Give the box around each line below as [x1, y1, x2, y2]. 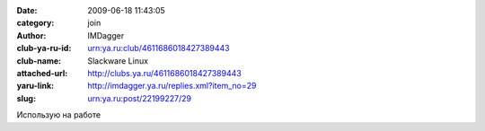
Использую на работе [16, 109, 101, 120]
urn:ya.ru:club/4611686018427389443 [87, 43, 230, 54]
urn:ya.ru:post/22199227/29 [87, 92, 192, 103]
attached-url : [16, 67, 68, 78]
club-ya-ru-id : [16, 43, 72, 54]
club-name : [16, 55, 62, 66]
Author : [16, 30, 47, 40]
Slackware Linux [87, 55, 148, 66]
